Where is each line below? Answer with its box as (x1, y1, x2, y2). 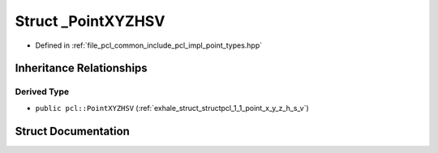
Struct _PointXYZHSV (15, 12, 165, 30)
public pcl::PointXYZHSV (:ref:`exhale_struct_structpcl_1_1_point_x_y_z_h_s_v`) (35, 103, 310, 113)
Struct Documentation (15, 124, 130, 138)
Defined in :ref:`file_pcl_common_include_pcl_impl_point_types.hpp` (35, 40, 263, 50)
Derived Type (15, 86, 69, 97)
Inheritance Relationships (15, 62, 148, 75)
